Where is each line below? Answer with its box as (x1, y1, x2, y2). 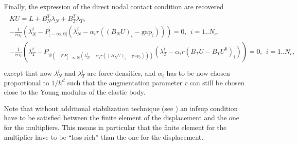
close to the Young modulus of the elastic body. (4, 87, 146, 97)
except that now (4, 68, 52, 78)
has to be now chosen (166, 68, 230, 78)
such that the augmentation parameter (67, 77, 182, 87)
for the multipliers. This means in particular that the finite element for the (4, 122, 227, 132)
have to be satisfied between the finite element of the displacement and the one (4, 113, 239, 123)
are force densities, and (87, 68, 156, 78)
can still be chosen (190, 77, 245, 87)
